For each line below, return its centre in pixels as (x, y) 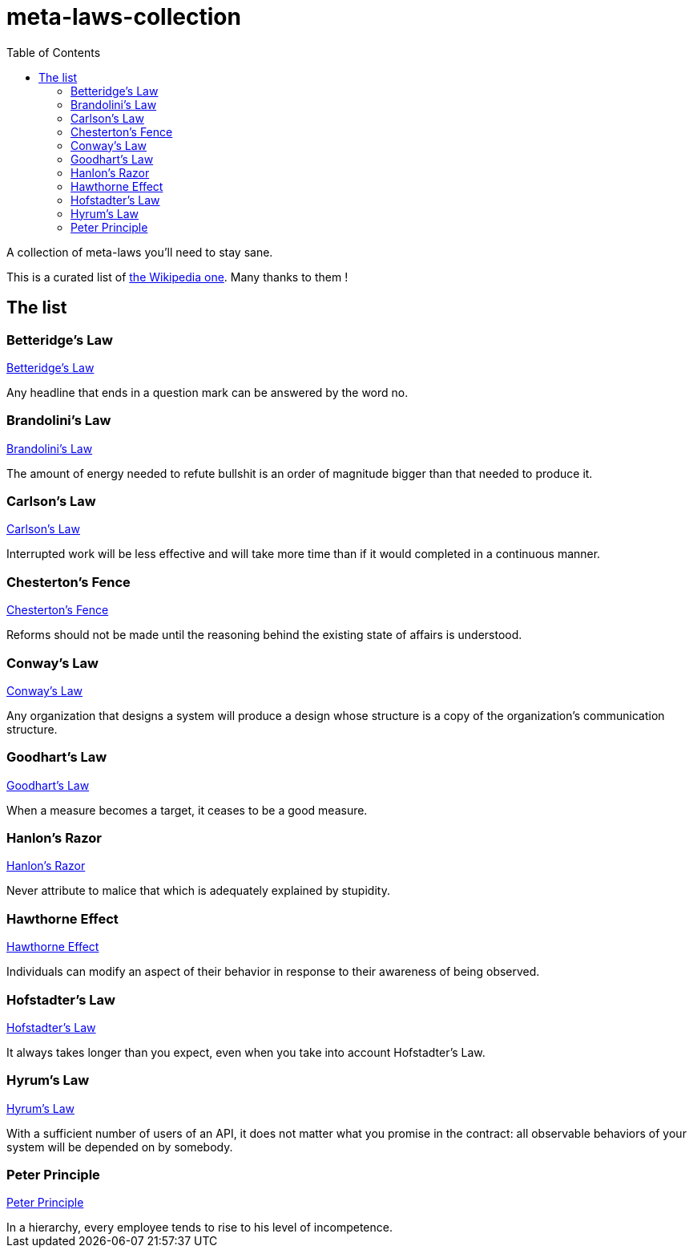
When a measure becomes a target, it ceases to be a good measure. (187, 810)
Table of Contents (54, 52)
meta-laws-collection (124, 17)
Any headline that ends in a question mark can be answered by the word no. (207, 392)
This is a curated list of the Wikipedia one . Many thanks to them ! (177, 277)
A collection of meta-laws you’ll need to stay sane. (140, 252)
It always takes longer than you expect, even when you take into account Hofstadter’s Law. (246, 1052)
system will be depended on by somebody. (120, 1147)
